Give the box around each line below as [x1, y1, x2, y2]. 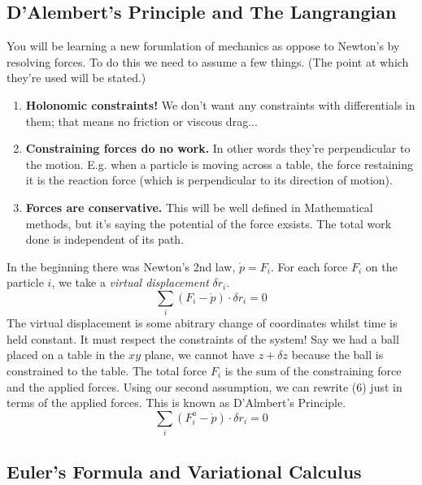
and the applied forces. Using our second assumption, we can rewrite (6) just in [7, 378, 402, 395]
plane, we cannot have [144, 346, 255, 363]
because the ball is [291, 346, 384, 363]
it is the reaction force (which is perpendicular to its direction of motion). [25, 171, 393, 188]
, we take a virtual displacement [51, 274, 209, 291]
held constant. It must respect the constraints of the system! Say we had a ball [7, 330, 399, 347]
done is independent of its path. [25, 231, 185, 248]
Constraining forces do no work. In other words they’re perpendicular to [25, 140, 411, 157]
